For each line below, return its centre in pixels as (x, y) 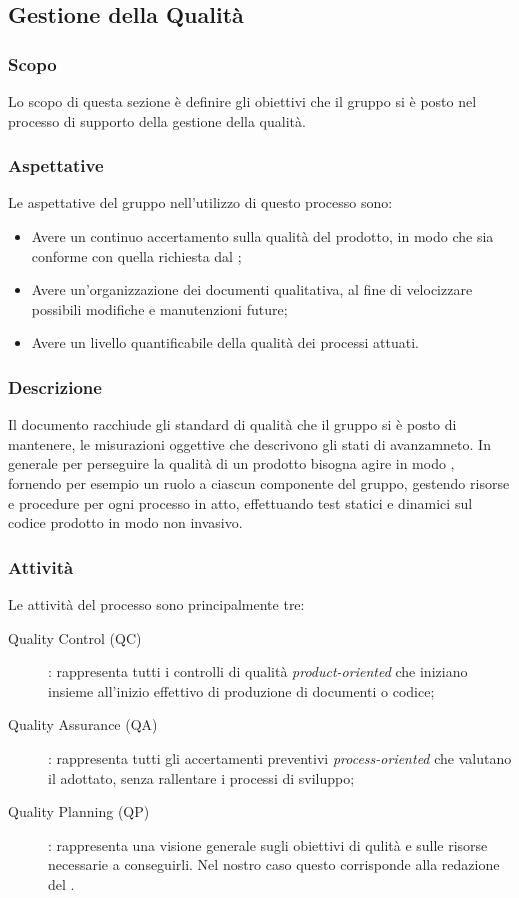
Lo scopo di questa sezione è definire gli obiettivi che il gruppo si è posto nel (242, 101)
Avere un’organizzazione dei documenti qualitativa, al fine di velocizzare (252, 289)
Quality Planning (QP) (79, 811)
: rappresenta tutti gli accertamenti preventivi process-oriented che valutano (280, 757)
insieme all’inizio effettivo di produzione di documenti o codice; (241, 690)
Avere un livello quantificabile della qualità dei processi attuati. (225, 342)
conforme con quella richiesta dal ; (136, 255)
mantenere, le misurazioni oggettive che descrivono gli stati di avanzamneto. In (249, 443)
